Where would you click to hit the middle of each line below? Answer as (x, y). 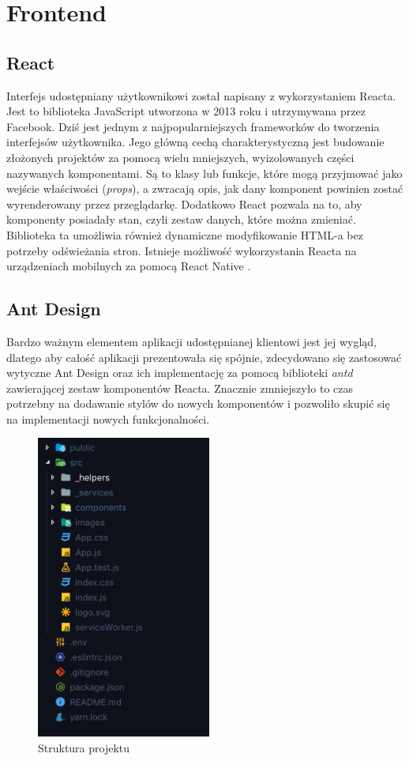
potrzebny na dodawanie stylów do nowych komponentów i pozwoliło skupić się (198, 403)
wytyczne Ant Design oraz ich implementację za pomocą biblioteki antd (180, 373)
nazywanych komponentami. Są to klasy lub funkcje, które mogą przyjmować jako (204, 173)
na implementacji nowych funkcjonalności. (108, 418)
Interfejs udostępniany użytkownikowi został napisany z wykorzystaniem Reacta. (201, 95)
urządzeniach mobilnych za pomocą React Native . (129, 266)
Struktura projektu (84, 748)
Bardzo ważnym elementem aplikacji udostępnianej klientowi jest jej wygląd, (191, 341)
